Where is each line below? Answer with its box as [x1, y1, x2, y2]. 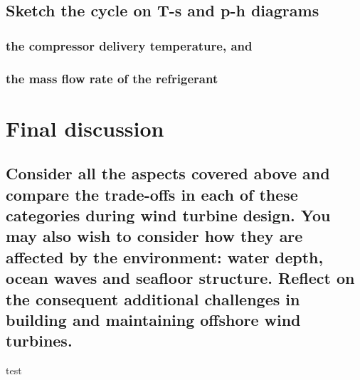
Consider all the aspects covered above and [6, 162, 330, 184]
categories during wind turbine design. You [6, 204, 331, 226]
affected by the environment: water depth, [6, 246, 324, 268]
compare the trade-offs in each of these [6, 183, 298, 205]
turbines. [6, 329, 73, 352]
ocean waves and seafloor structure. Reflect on [6, 267, 355, 289]
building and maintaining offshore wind [6, 308, 301, 330]
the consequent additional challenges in [6, 287, 300, 310]
